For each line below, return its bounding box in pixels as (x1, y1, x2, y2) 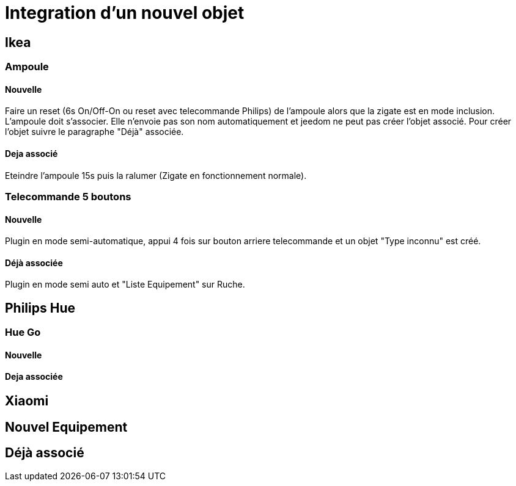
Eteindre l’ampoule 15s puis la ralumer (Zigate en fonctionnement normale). (5, 170, 307, 181)
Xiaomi (5, 393, 49, 409)
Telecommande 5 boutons (5, 190, 131, 203)
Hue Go (5, 326, 41, 339)
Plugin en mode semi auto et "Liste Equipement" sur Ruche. (5, 279, 245, 290)
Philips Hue (5, 300, 75, 316)
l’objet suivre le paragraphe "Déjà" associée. (5, 126, 184, 137)
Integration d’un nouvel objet (5, 2, 245, 23)
